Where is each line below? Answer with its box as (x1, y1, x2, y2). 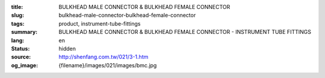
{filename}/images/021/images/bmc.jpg (58, 61, 157, 68)
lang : (11, 36, 25, 44)
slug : (11, 12, 24, 19)
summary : (11, 29, 38, 36)
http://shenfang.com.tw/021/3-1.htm (58, 54, 149, 61)
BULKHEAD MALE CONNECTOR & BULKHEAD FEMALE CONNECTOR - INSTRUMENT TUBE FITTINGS (58, 29, 311, 36)
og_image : (11, 61, 39, 68)
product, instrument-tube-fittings (58, 20, 141, 27)
